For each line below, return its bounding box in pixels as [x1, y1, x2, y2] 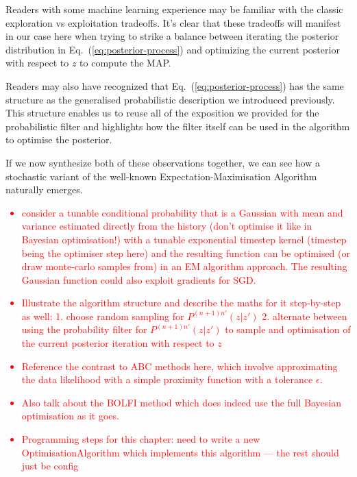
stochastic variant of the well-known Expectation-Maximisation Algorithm [5, 169, 317, 183]
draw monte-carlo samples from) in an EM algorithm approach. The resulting [21, 259, 347, 273]
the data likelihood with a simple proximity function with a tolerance [21, 372, 313, 387]
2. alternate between [262, 308, 347, 323]
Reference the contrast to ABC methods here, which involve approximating [21, 358, 338, 373]
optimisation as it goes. [21, 408, 119, 423]
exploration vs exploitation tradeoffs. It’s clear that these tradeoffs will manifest [5, 15, 341, 29]
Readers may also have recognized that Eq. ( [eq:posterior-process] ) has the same [5, 78, 344, 93]
